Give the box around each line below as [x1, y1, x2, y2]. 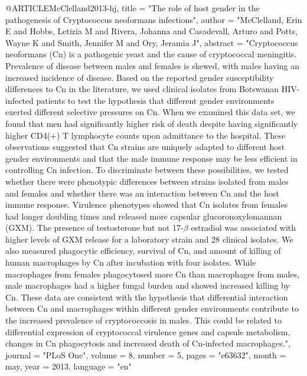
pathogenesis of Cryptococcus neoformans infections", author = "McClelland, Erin [5, 13, 302, 25]
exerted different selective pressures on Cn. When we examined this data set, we [5, 106, 295, 118]
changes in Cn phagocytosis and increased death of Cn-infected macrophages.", [5, 337, 290, 349]
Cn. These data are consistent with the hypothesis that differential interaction [5, 290, 288, 303]
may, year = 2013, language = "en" [5, 360, 132, 372]
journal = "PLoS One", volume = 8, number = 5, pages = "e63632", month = [5, 348, 286, 361]
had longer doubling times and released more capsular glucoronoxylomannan [5, 210, 282, 222]
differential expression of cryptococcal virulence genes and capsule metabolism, [5, 325, 290, 338]
